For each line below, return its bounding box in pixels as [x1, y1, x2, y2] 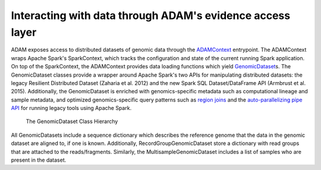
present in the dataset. [11, 156, 67, 163]
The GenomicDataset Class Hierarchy [26, 118, 118, 125]
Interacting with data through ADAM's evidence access [11, 9, 291, 22]
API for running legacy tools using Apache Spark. [11, 105, 132, 112]
